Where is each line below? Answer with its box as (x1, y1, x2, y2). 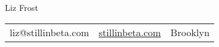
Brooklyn (170, 25, 210, 39)
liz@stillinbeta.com (10, 25, 89, 39)
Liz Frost (5, 1, 38, 13)
